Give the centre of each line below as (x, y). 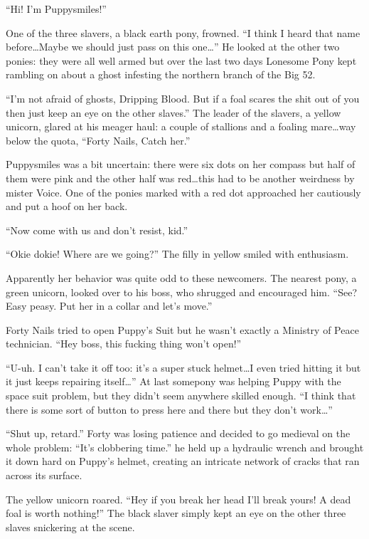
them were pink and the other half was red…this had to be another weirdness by (180, 178)
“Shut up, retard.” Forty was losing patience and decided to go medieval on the (178, 433)
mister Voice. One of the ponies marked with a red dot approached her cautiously (183, 192)
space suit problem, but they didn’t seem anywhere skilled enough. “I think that (181, 396)
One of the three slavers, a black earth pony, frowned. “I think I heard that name (183, 32)
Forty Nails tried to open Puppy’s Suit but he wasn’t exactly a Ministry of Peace (182, 329)
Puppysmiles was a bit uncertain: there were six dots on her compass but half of (181, 164)
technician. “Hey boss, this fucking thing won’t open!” (124, 344)
